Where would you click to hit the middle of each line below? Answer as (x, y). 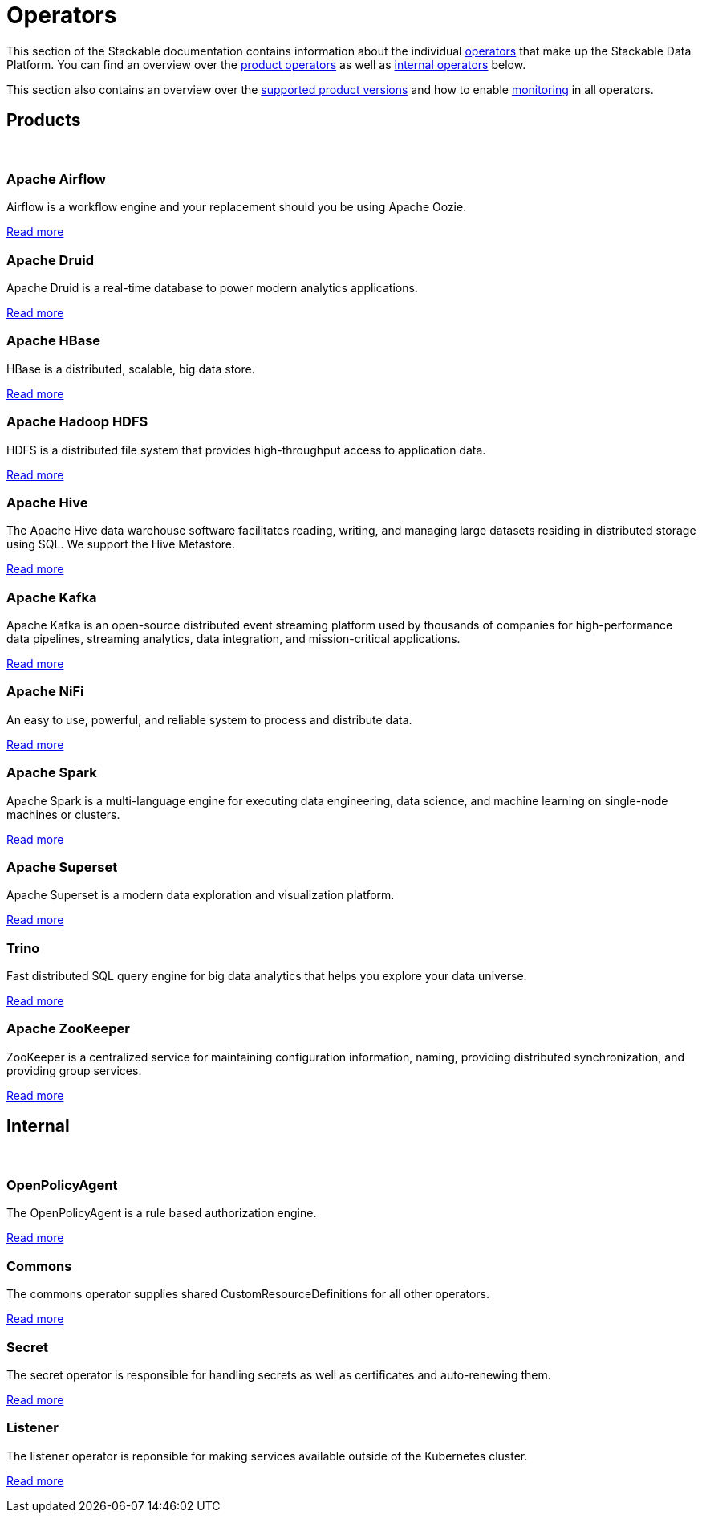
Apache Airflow (56, 179)
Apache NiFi (45, 692)
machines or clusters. (63, 814)
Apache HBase (54, 341)
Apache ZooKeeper (68, 1029)
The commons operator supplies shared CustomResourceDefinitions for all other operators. (248, 1294)
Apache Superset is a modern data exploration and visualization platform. (201, 895)
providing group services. (74, 1070)
